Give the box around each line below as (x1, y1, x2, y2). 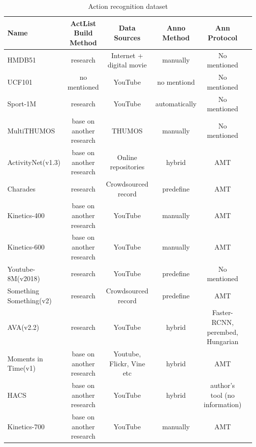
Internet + (111, 50, 143, 60)
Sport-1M (7, 98, 36, 109)
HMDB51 (7, 55, 36, 65)
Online (117, 152, 137, 162)
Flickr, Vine (109, 358, 145, 368)
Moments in (7, 353, 43, 363)
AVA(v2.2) (7, 321, 39, 332)
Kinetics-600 (7, 242, 45, 252)
